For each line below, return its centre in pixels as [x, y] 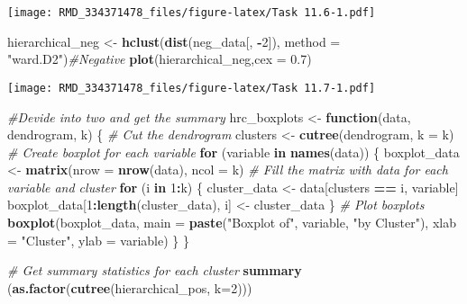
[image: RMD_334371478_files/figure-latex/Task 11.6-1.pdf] [192, 13]
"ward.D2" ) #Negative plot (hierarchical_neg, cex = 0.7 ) [160, 59]
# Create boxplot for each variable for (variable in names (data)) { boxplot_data [233, 152]
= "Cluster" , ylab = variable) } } [98, 240]
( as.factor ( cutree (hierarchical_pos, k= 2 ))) [130, 287]
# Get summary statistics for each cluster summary [155, 270]
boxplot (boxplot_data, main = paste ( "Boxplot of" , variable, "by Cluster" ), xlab [232, 223]
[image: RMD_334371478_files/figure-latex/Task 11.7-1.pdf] [192, 88]
